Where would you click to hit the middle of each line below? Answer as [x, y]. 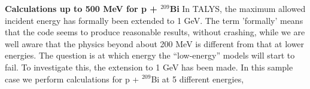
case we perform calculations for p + [72, 79]
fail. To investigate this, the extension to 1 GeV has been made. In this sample [149, 67]
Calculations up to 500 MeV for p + [81, 8]
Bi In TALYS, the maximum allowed [238, 8]
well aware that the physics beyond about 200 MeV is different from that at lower [155, 43]
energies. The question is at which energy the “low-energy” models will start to [150, 55]
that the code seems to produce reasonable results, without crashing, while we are [155, 32]
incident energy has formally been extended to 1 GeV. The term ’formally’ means [154, 20]
